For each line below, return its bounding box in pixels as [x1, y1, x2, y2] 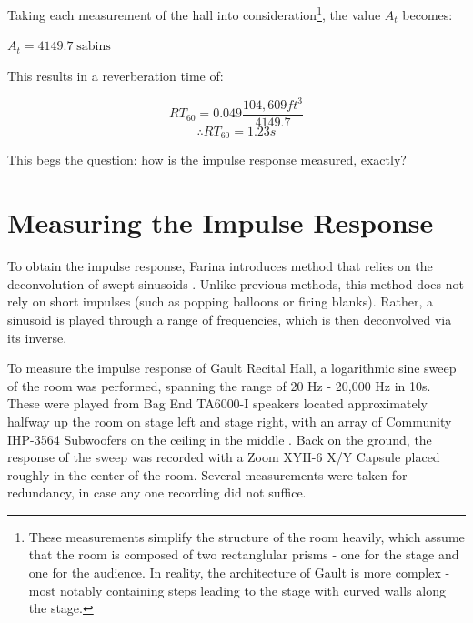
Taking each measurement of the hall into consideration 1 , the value [7, 3, 381, 24]
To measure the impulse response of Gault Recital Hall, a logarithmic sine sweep [7, 358, 457, 377]
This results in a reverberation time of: [7, 65, 224, 85]
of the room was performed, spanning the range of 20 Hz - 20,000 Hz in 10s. [7, 376, 431, 395]
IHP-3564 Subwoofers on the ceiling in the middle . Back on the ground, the [7, 429, 432, 448]
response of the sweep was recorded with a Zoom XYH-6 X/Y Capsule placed [7, 447, 440, 467]
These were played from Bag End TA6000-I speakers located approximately [7, 394, 428, 413]
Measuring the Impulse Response [7, 204, 434, 241]
